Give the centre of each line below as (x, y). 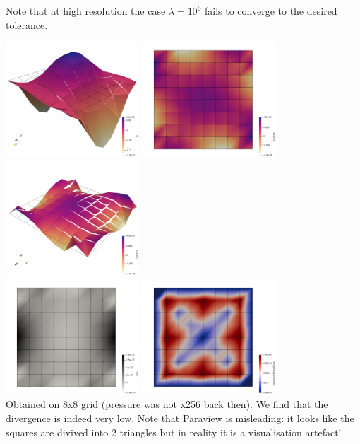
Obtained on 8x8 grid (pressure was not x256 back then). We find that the (167, 404)
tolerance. (27, 24)
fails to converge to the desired (271, 11)
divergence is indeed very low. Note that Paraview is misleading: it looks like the (180, 418)
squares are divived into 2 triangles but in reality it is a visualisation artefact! (174, 432)
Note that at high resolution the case (86, 11)
